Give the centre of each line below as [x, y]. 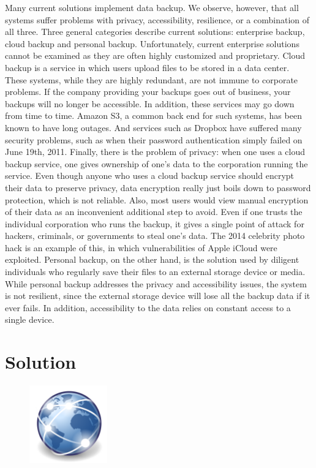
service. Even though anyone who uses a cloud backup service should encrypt [150, 175]
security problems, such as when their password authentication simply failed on [154, 139]
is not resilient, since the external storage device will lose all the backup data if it [158, 296]
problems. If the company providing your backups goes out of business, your [148, 92]
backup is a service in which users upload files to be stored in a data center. [147, 67]
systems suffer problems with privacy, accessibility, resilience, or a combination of [157, 19]
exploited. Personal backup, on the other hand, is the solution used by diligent [152, 259]
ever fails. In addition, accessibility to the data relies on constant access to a [148, 307]
